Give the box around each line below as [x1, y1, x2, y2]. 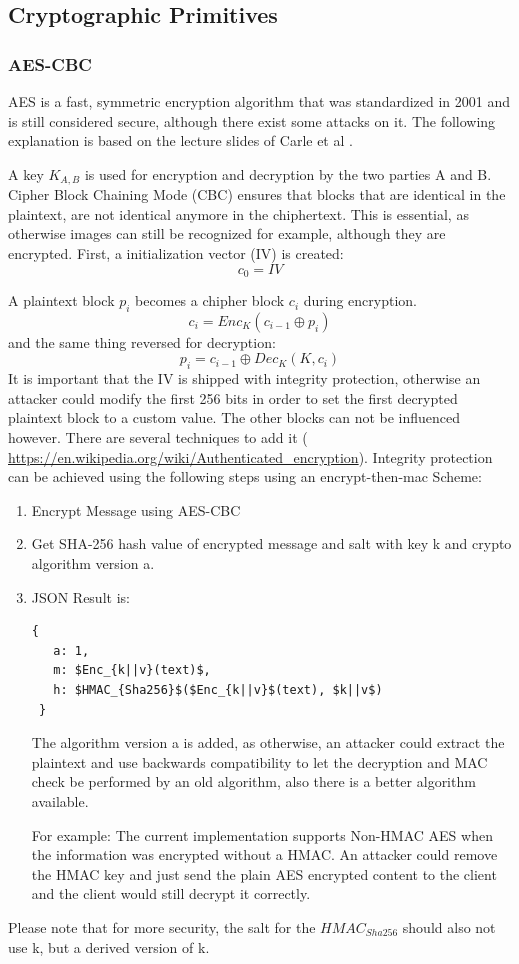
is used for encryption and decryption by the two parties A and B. [84, 163, 492, 184]
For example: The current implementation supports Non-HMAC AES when [31, 824, 493, 845]
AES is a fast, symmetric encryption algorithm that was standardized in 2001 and [8, 91, 511, 111]
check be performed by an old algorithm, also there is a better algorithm [31, 771, 476, 792]
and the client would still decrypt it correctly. [31, 883, 311, 904]
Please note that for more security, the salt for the [8, 916, 316, 937]
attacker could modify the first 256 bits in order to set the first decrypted [8, 387, 458, 408]
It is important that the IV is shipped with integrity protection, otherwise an [8, 368, 481, 389]
